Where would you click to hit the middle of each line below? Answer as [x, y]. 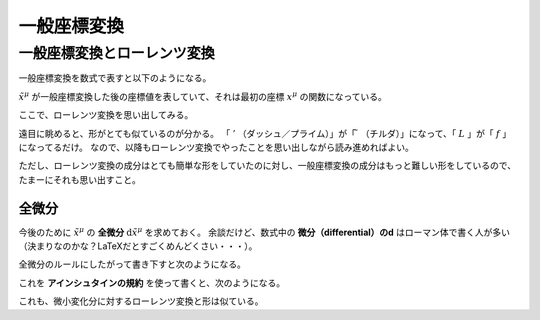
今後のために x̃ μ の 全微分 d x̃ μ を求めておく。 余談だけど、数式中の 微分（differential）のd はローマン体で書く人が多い [264, 231]
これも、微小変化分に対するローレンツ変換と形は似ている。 [141, 301]
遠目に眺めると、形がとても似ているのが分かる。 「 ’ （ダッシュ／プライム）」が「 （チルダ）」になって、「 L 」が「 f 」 [265, 133]
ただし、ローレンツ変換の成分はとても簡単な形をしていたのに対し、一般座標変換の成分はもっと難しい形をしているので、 [267, 166]
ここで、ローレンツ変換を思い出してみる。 [106, 115]
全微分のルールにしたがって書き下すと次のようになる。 [132, 264]
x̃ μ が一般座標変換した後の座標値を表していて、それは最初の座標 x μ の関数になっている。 [202, 96]
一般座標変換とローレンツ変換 [116, 53]
